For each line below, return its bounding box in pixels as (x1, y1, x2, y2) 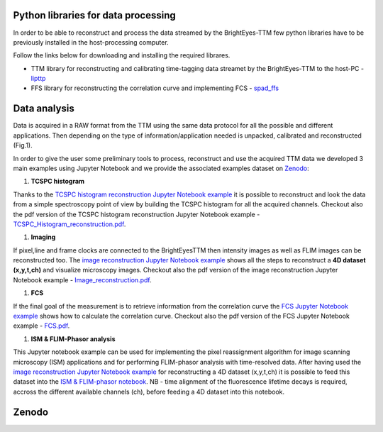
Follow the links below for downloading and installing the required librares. (13, 51, 231, 60)
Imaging (30, 233, 56, 241)
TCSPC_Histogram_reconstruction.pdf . (13, 220, 126, 228)
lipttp (30, 74, 46, 83)
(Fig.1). (13, 141, 33, 150)
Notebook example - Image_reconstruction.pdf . (13, 275, 152, 284)
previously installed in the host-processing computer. (13, 38, 170, 46)
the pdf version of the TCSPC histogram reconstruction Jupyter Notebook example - (13, 210, 260, 218)
